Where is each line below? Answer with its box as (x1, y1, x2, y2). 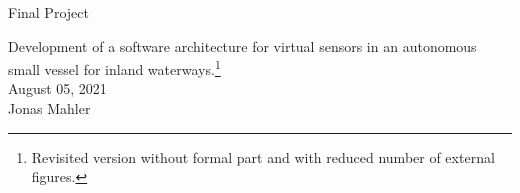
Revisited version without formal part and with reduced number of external (31, 146, 495, 167)
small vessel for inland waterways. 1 (8, 56, 221, 79)
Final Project (8, 2, 89, 22)
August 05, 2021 (8, 78, 107, 99)
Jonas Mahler (8, 98, 91, 119)
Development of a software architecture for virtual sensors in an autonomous (8, 35, 477, 56)
